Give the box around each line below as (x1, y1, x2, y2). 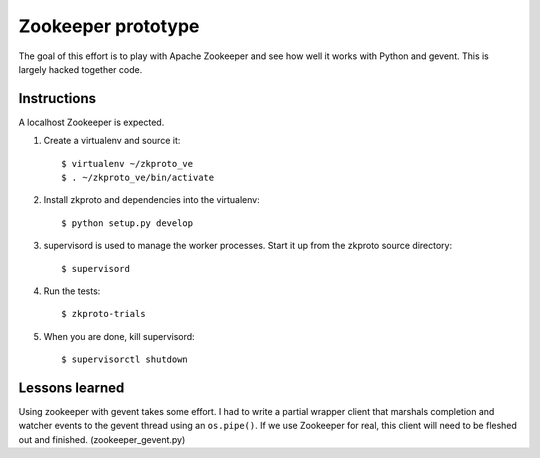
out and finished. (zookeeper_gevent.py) (18, 433, 186, 445)
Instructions (18, 90, 97, 107)
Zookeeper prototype (18, 15, 200, 37)
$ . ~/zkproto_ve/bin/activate (61, 172, 215, 184)
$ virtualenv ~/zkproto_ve (61, 158, 194, 169)
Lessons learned (18, 379, 125, 396)
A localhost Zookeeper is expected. (18, 116, 165, 128)
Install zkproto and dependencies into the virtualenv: (43, 194, 260, 206)
